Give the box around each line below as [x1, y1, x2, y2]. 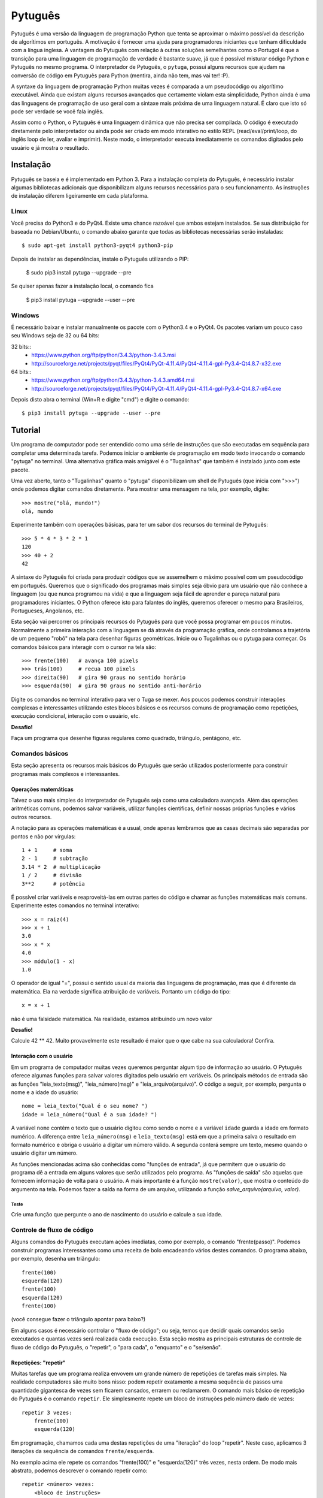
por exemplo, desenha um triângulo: [11, 1255, 100, 1263]
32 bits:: [11, 343, 31, 350]
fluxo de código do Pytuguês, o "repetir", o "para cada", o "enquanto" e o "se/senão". [11, 1343, 223, 1351]
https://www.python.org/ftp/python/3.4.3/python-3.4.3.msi [31, 351, 176, 359]
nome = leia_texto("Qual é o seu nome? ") [22, 1103, 148, 1110]
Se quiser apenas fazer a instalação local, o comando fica [11, 282, 154, 290]
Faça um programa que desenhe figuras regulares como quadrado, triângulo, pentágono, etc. [11, 735, 242, 742]
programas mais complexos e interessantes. [11, 770, 120, 777]
